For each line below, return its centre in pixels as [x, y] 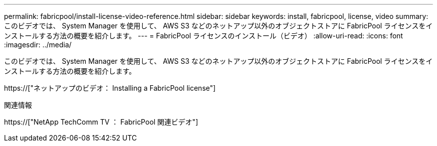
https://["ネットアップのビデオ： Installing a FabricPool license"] [110, 88]
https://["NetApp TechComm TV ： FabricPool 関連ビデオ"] [101, 122]
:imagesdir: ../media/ [38, 45]
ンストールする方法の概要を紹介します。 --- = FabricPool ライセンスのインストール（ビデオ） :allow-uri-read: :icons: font [204, 36]
